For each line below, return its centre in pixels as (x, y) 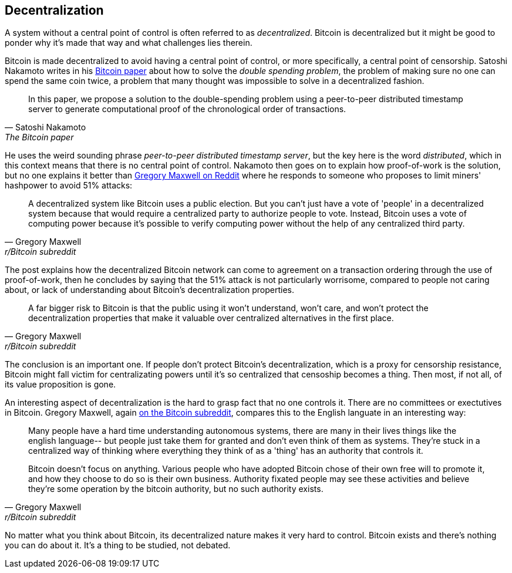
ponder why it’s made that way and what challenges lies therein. (129, 43)
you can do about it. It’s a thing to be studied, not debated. (118, 545)
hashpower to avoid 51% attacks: (69, 186)
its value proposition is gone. (60, 385)
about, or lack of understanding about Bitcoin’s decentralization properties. (150, 290)
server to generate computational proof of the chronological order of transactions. (187, 109)
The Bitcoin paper (39, 137)
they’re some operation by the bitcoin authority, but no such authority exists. (176, 489)
